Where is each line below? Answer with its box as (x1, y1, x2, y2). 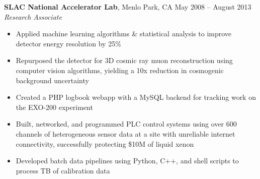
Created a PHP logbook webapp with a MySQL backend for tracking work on (16, 92, 256, 102)
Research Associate (4, 11, 62, 22)
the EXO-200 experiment (16, 101, 93, 112)
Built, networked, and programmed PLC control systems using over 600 (16, 118, 237, 129)
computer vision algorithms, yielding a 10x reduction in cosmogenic (16, 65, 224, 75)
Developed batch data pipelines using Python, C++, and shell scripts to (16, 155, 239, 166)
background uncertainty (16, 75, 89, 85)
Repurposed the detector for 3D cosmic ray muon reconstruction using (16, 55, 233, 66)
